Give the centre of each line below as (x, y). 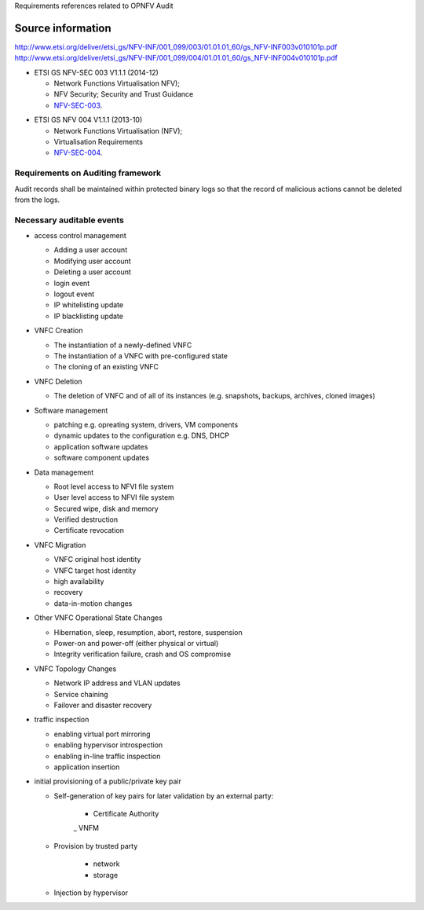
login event (72, 283)
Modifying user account (92, 261)
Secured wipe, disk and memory (106, 508)
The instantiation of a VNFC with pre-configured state (141, 356)
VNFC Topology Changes (75, 669)
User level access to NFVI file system (114, 497)
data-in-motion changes (93, 603)
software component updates (101, 458)
